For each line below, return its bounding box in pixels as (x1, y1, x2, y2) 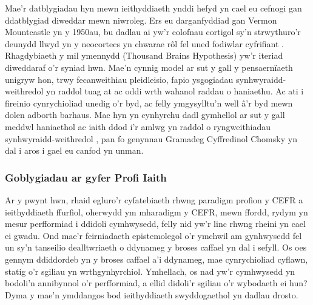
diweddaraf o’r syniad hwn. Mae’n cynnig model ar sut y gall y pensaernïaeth (5, 61, 293, 73)
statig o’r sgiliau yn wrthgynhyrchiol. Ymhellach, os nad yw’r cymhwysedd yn (5, 264, 295, 277)
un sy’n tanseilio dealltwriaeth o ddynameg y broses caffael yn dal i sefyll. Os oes (5, 241, 307, 254)
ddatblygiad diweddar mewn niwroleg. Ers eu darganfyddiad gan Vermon (5, 13, 277, 26)
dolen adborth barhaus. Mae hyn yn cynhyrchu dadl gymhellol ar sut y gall (5, 108, 285, 121)
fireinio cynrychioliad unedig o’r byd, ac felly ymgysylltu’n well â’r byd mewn (5, 96, 293, 109)
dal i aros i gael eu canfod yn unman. (5, 144, 144, 157)
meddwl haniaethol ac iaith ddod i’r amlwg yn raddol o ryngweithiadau (5, 120, 271, 133)
